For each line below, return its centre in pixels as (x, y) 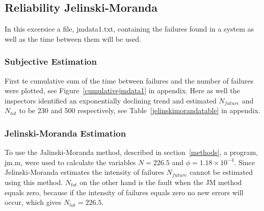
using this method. (34, 182)
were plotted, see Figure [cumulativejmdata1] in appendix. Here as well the (122, 90)
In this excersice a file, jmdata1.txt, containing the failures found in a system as (129, 29)
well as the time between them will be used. (73, 38)
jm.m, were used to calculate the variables (70, 162)
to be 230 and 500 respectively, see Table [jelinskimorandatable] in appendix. (140, 110)
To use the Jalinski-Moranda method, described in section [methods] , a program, (131, 152)
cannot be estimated (221, 172)
